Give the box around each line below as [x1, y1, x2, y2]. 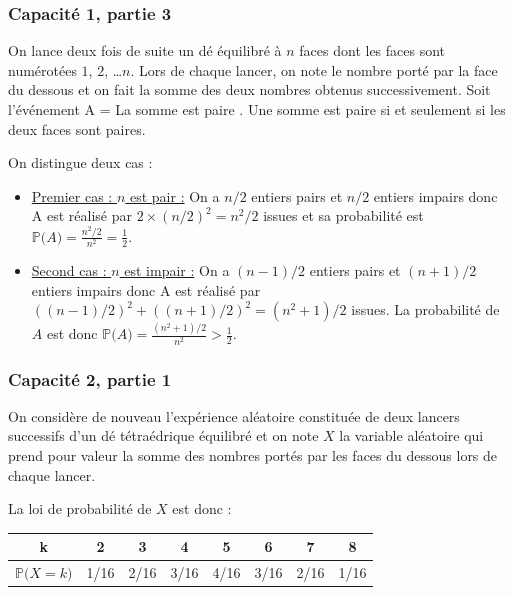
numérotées [8, 59, 77, 80]
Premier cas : [31, 185, 113, 206]
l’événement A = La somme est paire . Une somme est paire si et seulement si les [8, 99, 506, 119]
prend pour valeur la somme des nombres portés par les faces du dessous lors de [8, 445, 498, 466]
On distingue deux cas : [8, 152, 153, 173]
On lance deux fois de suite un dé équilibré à [8, 40, 282, 61]
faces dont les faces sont [299, 40, 446, 61]
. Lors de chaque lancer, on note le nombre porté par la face [130, 59, 498, 80]
